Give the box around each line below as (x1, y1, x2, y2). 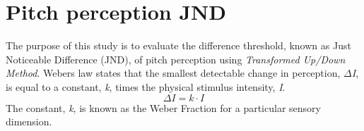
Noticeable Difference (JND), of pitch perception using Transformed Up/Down (6, 51, 346, 66)
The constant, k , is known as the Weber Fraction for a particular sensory (6, 100, 321, 115)
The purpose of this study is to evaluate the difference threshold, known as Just (6, 38, 351, 53)
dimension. (6, 114, 52, 129)
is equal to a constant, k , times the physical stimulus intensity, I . (6, 79, 286, 94)
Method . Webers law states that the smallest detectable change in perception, (6, 65, 341, 80)
